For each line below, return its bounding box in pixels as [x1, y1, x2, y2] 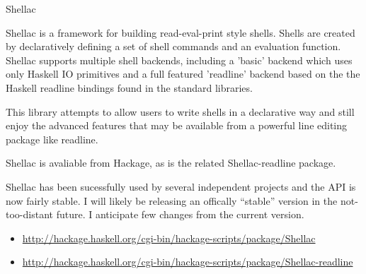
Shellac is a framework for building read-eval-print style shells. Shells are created [6, 25, 355, 40]
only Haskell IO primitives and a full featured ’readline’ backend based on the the [6, 66, 360, 81]
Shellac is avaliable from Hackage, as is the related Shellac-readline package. [6, 155, 336, 170]
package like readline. [6, 131, 98, 146]
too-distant [6, 207, 53, 222]
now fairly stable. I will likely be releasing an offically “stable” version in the [6, 193, 338, 208]
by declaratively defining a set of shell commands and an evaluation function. [6, 39, 341, 54]
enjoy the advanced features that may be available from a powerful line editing [6, 118, 348, 133]
